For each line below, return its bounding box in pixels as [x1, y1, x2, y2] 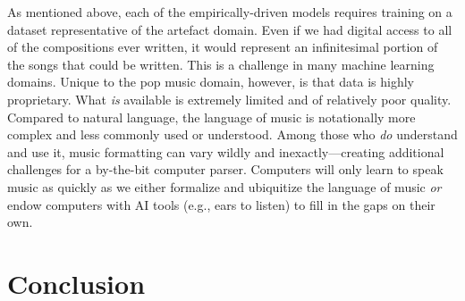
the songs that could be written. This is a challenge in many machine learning [7, 54, 435, 73]
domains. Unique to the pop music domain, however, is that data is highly [7, 72, 414, 91]
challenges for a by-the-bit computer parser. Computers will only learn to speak [7, 160, 444, 179]
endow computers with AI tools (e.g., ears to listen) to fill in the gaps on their [7, 195, 435, 213]
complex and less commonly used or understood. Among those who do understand [7, 125, 458, 144]
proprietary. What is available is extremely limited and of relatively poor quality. [7, 89, 452, 108]
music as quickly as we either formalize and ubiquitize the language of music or [7, 177, 442, 196]
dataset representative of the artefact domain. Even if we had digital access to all [7, 20, 452, 38]
